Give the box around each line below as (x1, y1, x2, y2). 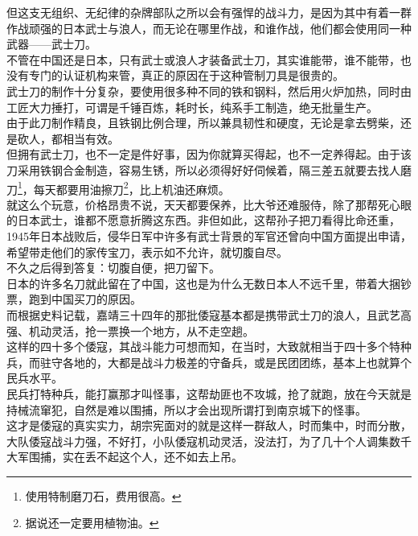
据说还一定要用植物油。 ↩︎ (25, 514, 159, 531)
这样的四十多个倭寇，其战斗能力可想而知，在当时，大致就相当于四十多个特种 (6, 338, 412, 355)
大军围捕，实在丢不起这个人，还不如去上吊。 (6, 448, 243, 465)
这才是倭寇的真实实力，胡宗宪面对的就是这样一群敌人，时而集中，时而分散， (6, 417, 412, 434)
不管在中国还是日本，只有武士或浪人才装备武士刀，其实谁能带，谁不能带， (6, 51, 400, 68)
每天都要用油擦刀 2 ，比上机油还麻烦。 (33, 178, 230, 197)
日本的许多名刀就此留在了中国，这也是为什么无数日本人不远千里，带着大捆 (6, 274, 400, 291)
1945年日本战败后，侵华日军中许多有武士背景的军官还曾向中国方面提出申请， (6, 227, 412, 244)
